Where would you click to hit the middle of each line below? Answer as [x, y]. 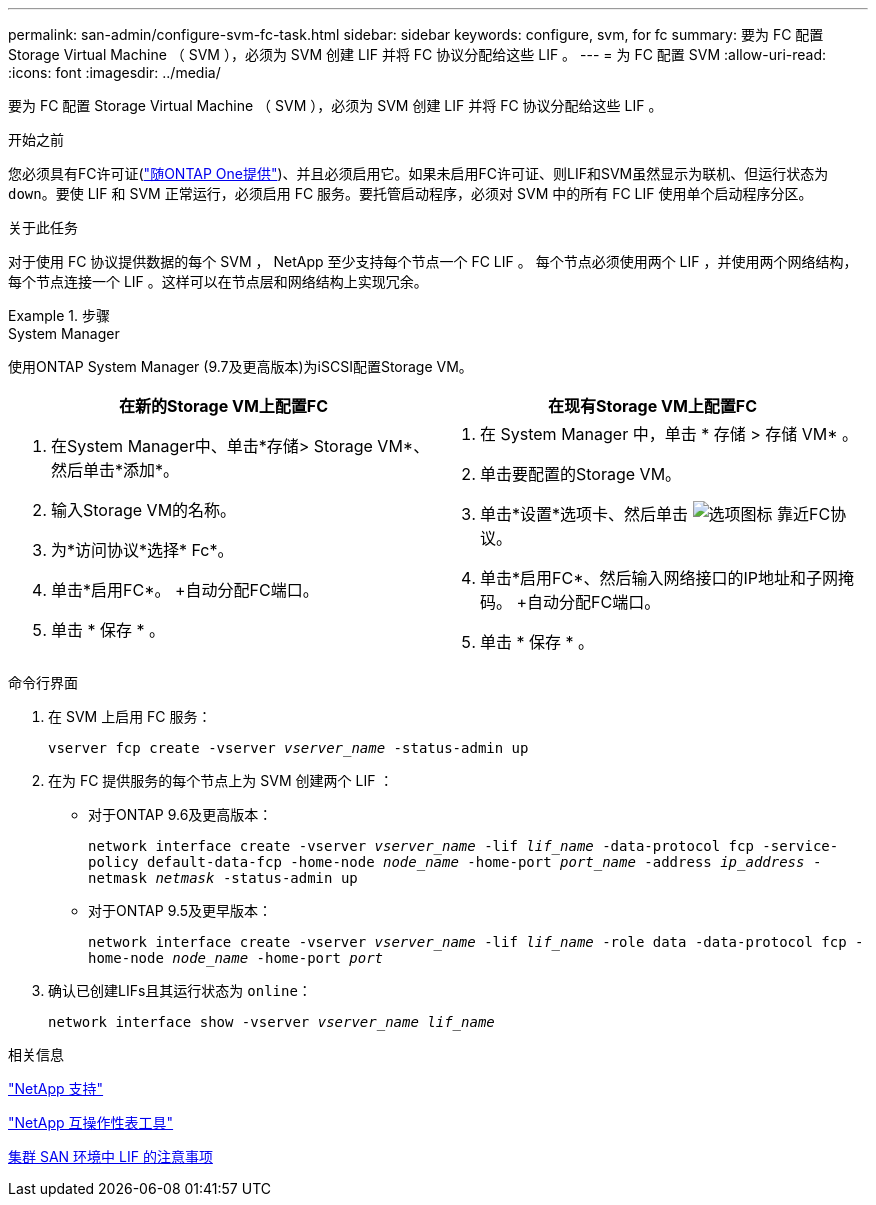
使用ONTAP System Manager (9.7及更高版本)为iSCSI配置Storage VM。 [240, 366]
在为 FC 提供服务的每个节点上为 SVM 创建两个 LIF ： [221, 780]
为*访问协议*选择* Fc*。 [142, 550]
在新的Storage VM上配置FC [223, 406]
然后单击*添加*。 [115, 470]
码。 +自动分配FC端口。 [570, 602]
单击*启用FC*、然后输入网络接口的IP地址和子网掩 [667, 578]
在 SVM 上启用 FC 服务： [130, 716]
